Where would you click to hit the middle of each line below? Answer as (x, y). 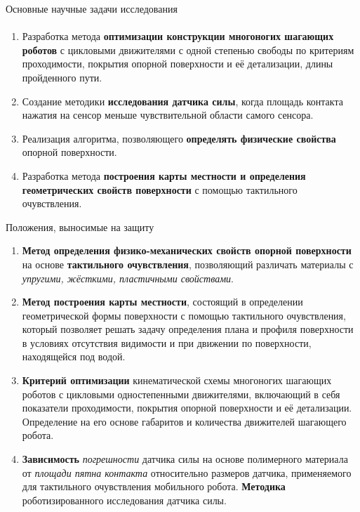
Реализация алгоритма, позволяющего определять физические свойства (179, 138)
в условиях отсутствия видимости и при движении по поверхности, (167, 342)
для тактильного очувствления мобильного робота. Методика (154, 486)
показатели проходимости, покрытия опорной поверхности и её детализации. (187, 408)
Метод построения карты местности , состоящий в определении (162, 302)
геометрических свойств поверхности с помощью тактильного (160, 189)
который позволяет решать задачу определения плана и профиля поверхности (188, 329)
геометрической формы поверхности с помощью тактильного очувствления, (184, 315)
